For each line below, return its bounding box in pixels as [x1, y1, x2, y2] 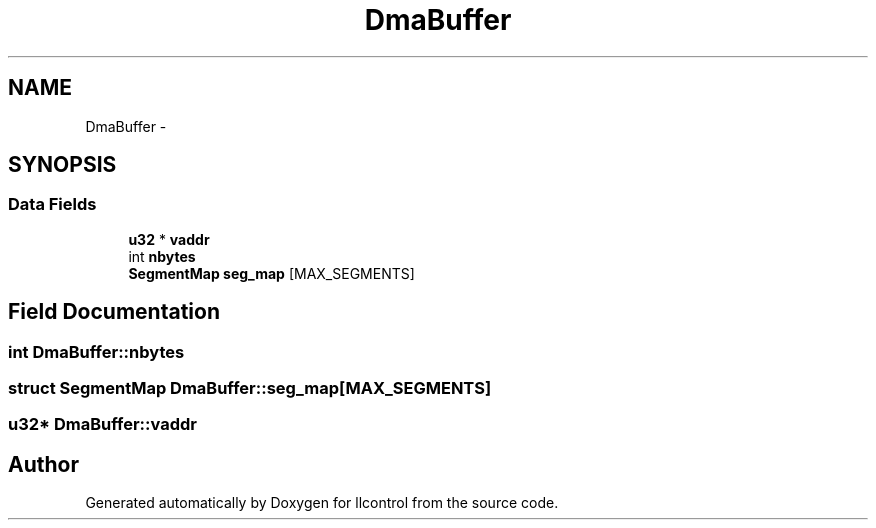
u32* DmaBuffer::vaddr [8, 414, 197, 435]
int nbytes [128, 247, 196, 265]
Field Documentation [8, 299, 220, 325]
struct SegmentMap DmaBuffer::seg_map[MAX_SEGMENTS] [8, 378, 492, 399]
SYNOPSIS [8, 152, 117, 178]
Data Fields [8, 194, 97, 215]
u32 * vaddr [128, 230, 210, 248]
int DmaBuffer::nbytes [8, 341, 185, 362]
